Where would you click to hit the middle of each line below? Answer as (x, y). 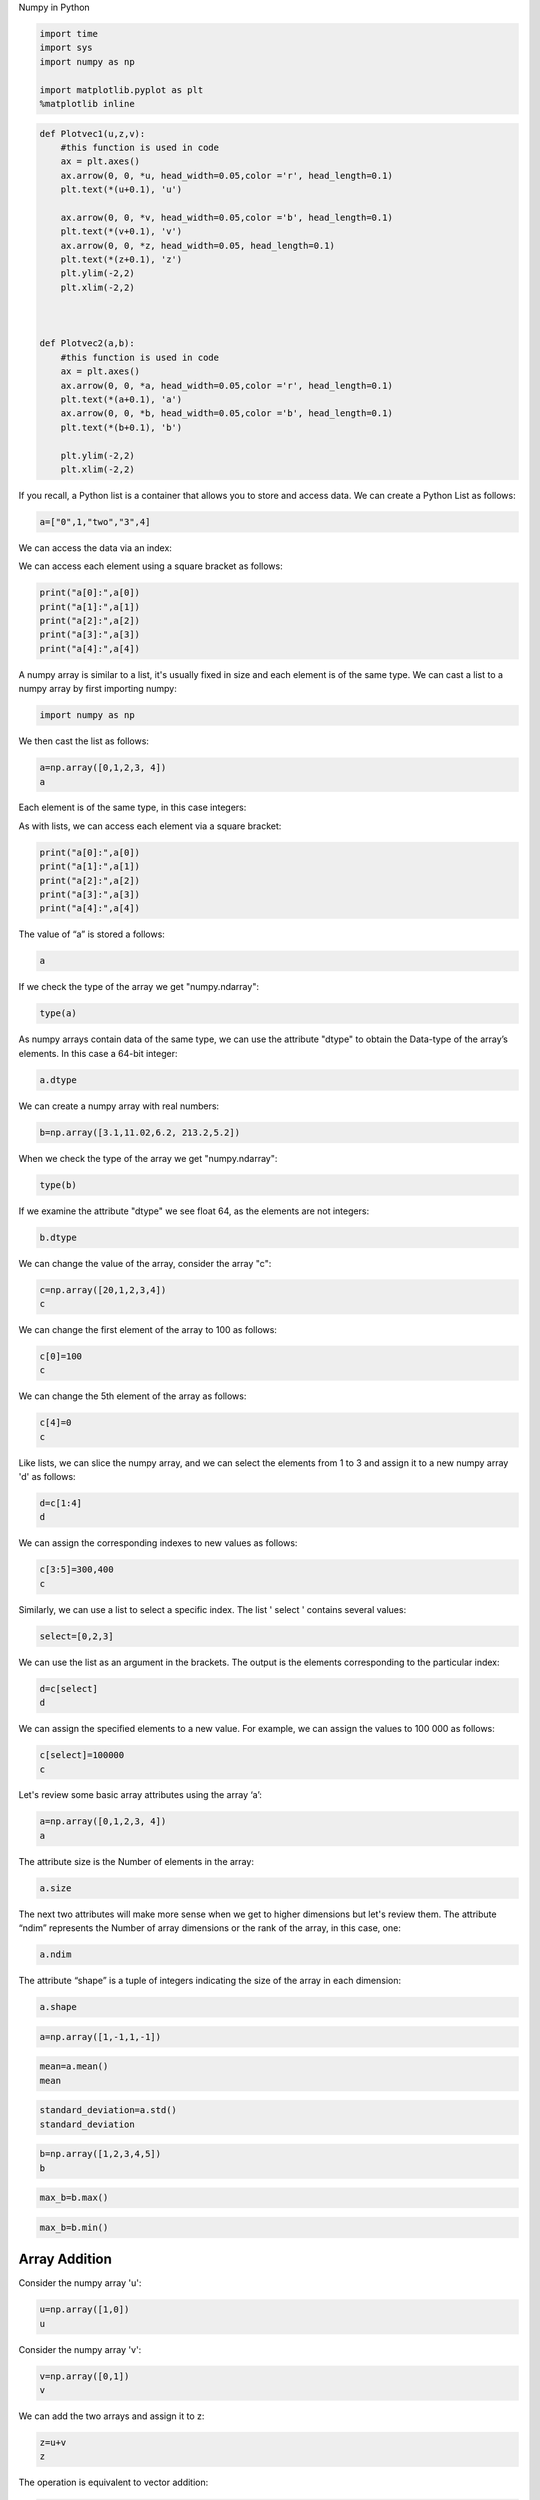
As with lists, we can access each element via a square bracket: (150, 826)
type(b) (58, 1184)
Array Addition (65, 2259)
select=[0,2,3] (76, 1636)
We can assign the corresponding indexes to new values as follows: (158, 1543)
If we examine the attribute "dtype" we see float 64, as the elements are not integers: (194, 1211)
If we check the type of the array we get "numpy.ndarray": (139, 987)
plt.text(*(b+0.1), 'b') (121, 427)
